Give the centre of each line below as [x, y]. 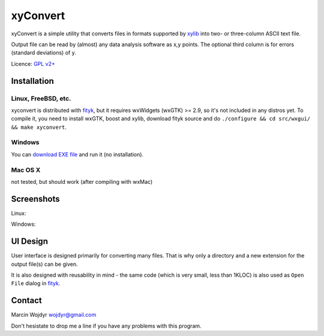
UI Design [29, 242]
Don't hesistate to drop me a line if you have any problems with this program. [106, 326]
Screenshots [35, 199]
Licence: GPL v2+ [33, 63]
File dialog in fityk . [36, 283]
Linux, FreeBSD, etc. [41, 98]
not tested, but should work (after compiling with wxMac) [82, 181]
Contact [26, 300]
